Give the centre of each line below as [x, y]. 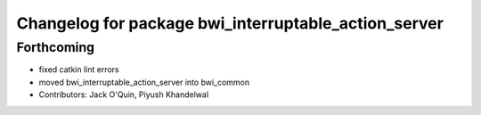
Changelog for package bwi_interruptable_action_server [230, 23]
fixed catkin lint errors [79, 70]
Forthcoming [56, 47]
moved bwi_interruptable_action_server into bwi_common [144, 82]
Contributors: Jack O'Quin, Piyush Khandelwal [124, 94]
